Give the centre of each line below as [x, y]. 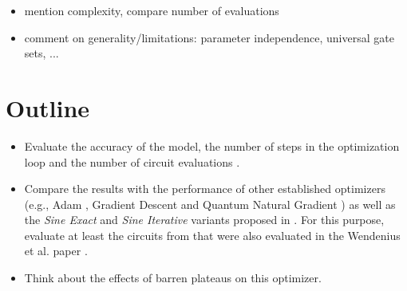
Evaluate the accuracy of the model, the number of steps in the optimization [212, 145]
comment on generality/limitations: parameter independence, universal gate [209, 37]
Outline [48, 107]
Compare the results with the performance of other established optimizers [205, 189]
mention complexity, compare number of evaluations [152, 10]
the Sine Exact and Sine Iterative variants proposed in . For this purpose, [204, 220]
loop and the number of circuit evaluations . [132, 161]
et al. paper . [56, 251]
